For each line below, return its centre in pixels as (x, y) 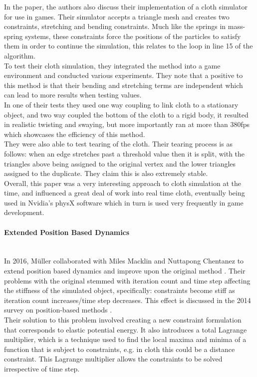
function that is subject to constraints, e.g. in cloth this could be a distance (120, 349)
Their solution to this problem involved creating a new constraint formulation (123, 320)
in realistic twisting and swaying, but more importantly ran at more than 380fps (127, 124)
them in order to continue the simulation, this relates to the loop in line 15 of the (128, 46)
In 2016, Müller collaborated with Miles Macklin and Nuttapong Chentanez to (124, 261)
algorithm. (20, 55)
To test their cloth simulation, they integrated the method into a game (112, 65)
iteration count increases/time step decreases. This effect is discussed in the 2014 (128, 300)
